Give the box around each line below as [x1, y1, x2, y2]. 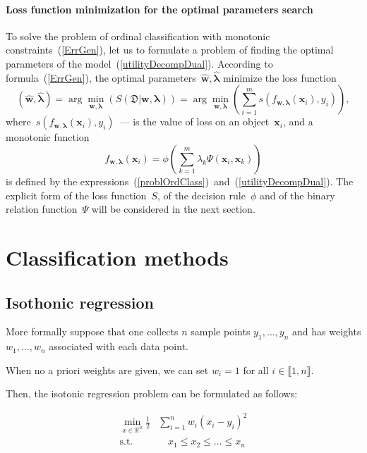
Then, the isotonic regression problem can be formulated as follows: [6, 386, 298, 401]
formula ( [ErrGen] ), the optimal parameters [6, 70, 196, 85]
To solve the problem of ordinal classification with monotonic [6, 28, 270, 43]
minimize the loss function [222, 70, 337, 85]
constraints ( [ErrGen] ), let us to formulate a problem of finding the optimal [6, 42, 334, 57]
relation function [6, 201, 78, 216]
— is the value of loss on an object [119, 114, 270, 129]
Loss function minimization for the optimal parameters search [6, 1, 313, 16]
